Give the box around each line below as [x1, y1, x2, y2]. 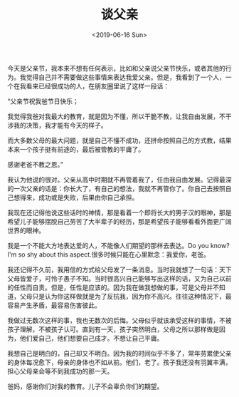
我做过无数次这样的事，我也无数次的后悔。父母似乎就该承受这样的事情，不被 [7, 316, 232, 324]
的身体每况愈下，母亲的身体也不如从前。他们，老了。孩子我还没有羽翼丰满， [7, 358, 232, 366]
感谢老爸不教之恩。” [7, 160, 64, 168]
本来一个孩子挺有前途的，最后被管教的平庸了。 [7, 145, 144, 153]
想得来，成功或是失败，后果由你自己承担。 [13, 193, 139, 202]
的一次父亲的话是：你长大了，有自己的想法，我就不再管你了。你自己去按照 [7, 184, 225, 192]
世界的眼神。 [7, 226, 45, 234]
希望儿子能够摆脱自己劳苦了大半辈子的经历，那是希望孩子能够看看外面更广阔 [7, 217, 232, 225]
